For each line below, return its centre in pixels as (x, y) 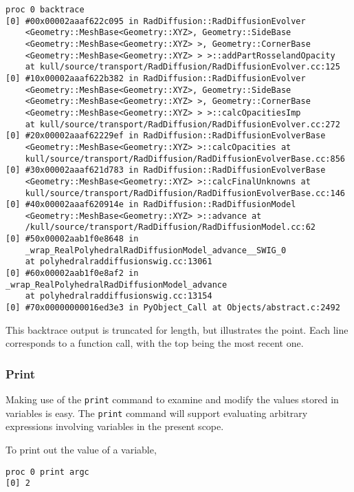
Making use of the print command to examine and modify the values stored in (172, 399)
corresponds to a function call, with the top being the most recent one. (155, 343)
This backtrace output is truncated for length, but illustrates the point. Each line (177, 329)
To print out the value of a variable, (81, 450)
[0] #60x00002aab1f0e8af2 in (72, 274)
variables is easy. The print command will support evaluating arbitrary (157, 413)
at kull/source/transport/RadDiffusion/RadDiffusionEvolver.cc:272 (182, 124)
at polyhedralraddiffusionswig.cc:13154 (119, 296)
